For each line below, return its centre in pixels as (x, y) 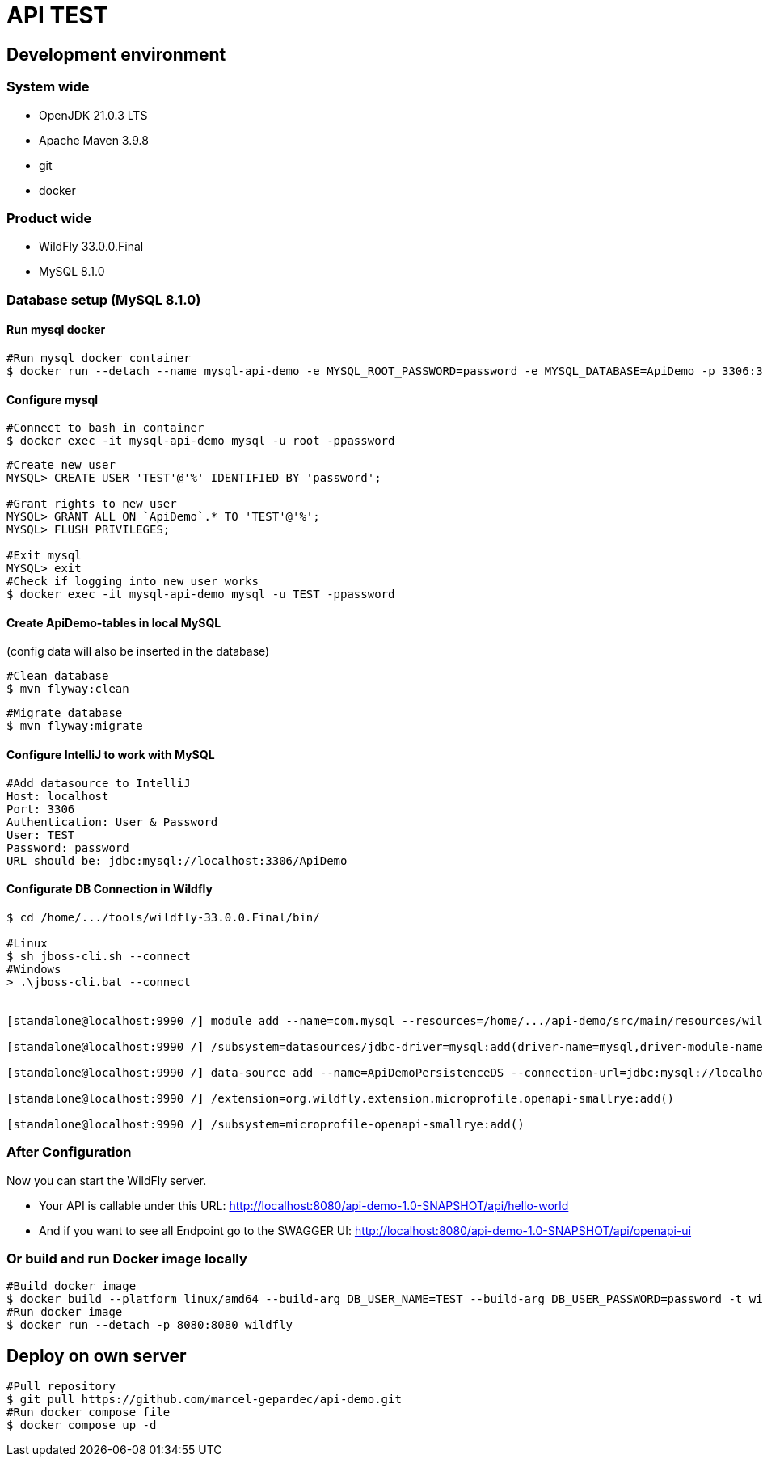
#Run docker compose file (89, 1412)
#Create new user (61, 465)
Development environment (116, 54)
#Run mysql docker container (99, 358)
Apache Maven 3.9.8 (94, 140)
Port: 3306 (41, 809)
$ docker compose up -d (82, 1425)
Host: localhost (58, 796)
